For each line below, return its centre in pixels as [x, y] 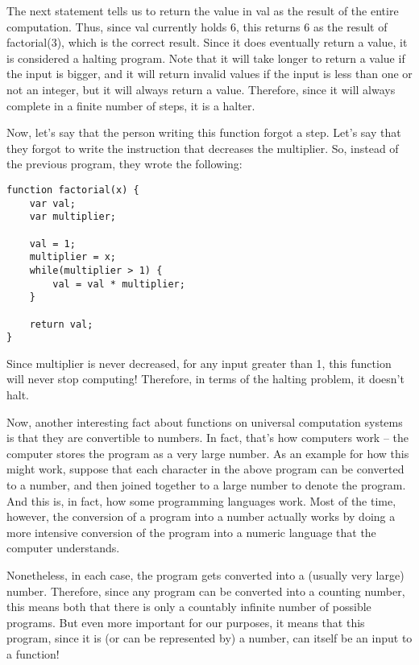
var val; [52, 203]
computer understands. [63, 548]
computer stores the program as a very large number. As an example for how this [208, 453]
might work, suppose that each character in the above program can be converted [205, 469]
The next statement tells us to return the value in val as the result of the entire [203, 10]
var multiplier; [73, 217]
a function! [33, 653]
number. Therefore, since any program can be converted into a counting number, [206, 591]
